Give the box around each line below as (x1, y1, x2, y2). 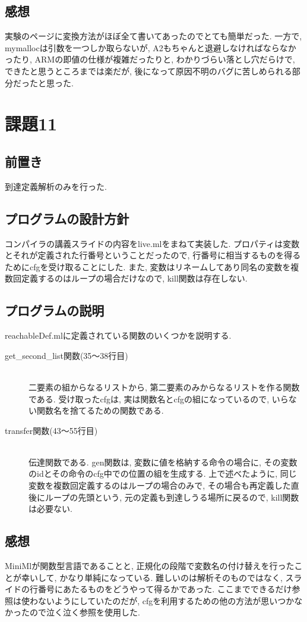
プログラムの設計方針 (5, 209, 129, 227)
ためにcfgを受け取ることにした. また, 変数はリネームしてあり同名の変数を (5, 260, 291, 273)
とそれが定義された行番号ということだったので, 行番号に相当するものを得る (5, 249, 301, 261)
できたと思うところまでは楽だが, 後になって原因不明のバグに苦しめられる (5, 64, 292, 77)
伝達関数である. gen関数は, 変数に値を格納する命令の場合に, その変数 (29, 455, 297, 468)
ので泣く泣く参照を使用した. (29, 606, 140, 618)
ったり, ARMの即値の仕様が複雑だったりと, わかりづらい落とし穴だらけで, (5, 53, 295, 65)
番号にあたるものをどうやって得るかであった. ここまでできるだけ (37, 583, 292, 595)
